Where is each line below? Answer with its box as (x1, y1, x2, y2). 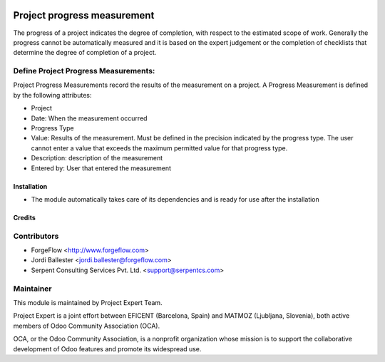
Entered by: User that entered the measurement (31, 164, 171, 172)
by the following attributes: (13, 90, 92, 99)
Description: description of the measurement (31, 154, 163, 162)
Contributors (13, 231, 59, 241)
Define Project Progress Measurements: (13, 66, 155, 76)
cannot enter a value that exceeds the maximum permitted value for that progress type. (31, 143, 288, 152)
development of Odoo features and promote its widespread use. (13, 344, 202, 353)
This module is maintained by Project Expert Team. (13, 299, 163, 307)
